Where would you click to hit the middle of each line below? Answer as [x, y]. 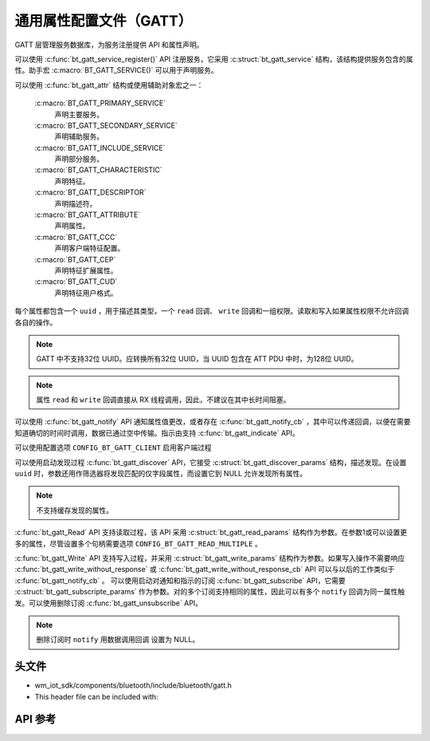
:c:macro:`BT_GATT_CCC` [76, 237]
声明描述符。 [76, 203]
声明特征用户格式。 [86, 293]
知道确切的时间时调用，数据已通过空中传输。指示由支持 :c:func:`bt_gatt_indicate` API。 [157, 433]
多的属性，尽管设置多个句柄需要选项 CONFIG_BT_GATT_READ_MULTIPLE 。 [138, 543]
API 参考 [35, 719]
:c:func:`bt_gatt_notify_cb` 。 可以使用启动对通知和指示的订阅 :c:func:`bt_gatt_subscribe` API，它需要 [180, 580]
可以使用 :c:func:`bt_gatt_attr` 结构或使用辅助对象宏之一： [109, 85]
